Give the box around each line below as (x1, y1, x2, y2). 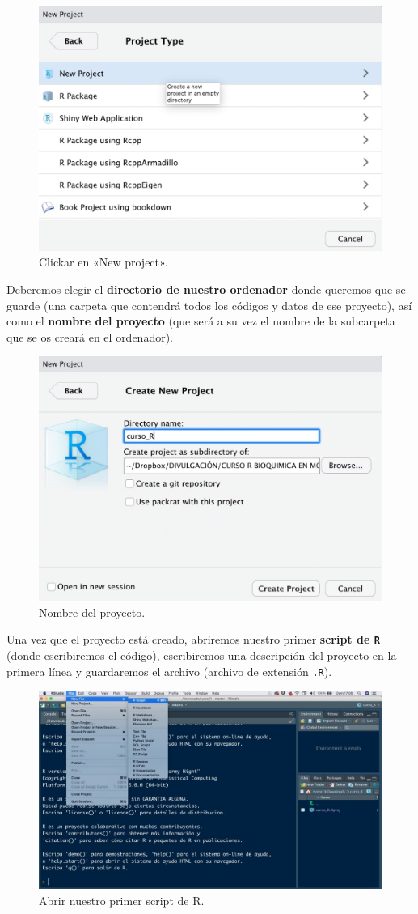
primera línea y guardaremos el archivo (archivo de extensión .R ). (6, 662, 332, 679)
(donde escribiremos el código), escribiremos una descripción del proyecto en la (6, 647, 397, 664)
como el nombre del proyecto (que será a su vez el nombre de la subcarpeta (6, 312, 395, 329)
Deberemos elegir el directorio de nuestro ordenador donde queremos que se (6, 281, 406, 298)
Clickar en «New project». (39, 253, 168, 270)
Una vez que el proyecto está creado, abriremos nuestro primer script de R (6, 631, 380, 648)
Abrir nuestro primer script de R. (39, 892, 205, 909)
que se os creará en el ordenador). (6, 328, 174, 345)
